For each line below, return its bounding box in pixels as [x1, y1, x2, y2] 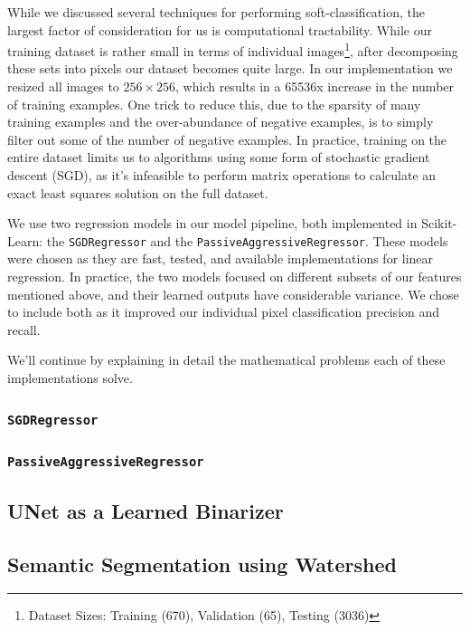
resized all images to [7, 77, 119, 96]
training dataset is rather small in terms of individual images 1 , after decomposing [7, 39, 458, 60]
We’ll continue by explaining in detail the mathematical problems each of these [7, 350, 446, 369]
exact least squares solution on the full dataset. [7, 183, 268, 202]
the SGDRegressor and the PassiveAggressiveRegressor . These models [46, 231, 448, 250]
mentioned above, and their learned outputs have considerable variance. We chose [7, 284, 459, 303]
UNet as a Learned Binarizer [7, 496, 284, 524]
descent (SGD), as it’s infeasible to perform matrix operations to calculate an [7, 166, 437, 184]
